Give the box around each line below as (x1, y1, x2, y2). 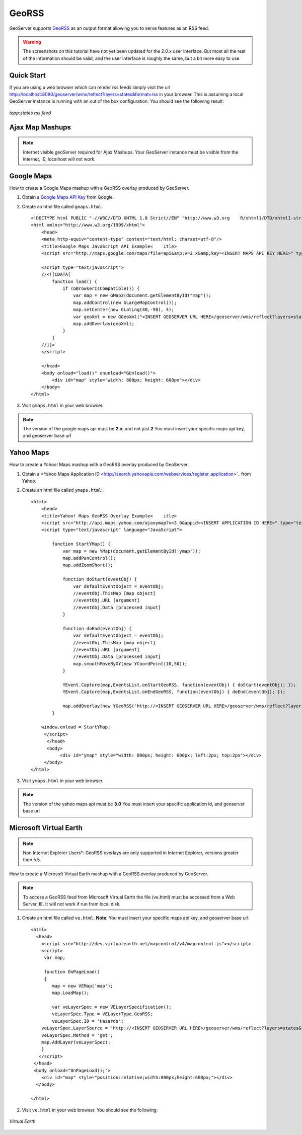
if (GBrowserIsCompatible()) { (62, 285, 140, 291)
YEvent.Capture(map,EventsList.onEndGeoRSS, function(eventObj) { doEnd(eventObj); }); (62, 689, 286, 695)
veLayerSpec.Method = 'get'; (41, 1032, 113, 1038)
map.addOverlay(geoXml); (73, 321, 134, 327)
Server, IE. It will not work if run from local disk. (23, 901, 121, 907)
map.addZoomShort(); (62, 562, 113, 568)
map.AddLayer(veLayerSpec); (41, 1039, 111, 1045)
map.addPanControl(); (62, 555, 116, 561)
